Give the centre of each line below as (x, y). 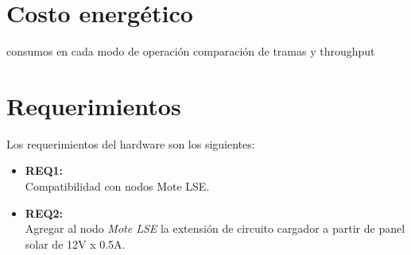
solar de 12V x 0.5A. (75, 243)
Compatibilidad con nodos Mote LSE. (117, 186)
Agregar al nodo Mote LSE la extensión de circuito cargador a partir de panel (215, 228)
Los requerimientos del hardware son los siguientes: (131, 143)
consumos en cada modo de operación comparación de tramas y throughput (191, 51)
